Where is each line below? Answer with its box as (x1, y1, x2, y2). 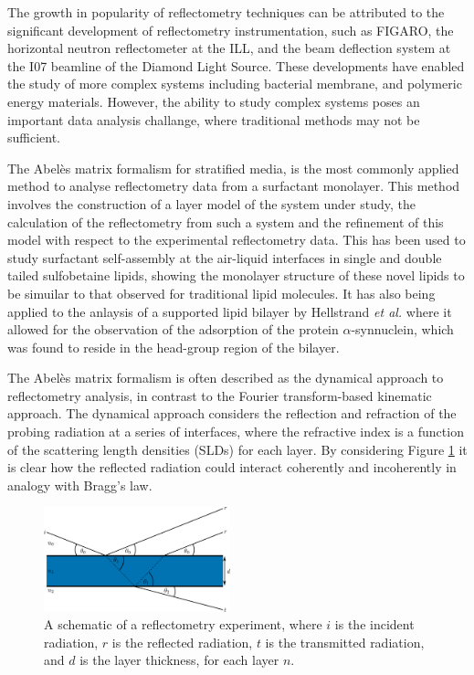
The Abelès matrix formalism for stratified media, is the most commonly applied (7, 158, 459, 177)
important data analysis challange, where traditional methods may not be (7, 110, 420, 129)
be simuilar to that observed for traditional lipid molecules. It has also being (7, 283, 436, 302)
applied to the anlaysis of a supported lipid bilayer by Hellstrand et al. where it (7, 301, 452, 321)
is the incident (334, 615, 415, 634)
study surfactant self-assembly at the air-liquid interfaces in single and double (7, 248, 442, 267)
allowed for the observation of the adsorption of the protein (7, 320, 339, 339)
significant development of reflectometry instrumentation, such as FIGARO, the (7, 20, 454, 39)
